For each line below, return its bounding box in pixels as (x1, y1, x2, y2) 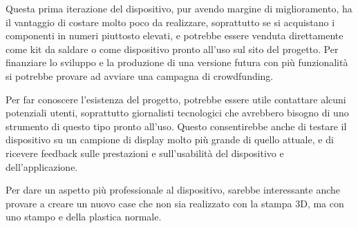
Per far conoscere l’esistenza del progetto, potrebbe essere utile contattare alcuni (6, 92, 346, 106)
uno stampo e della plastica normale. (6, 209, 162, 224)
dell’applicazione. (6, 159, 78, 174)
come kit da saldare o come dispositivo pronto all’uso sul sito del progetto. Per (6, 41, 339, 56)
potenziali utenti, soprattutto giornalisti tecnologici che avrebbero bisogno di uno (6, 105, 349, 120)
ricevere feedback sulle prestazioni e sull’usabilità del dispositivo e (6, 145, 284, 160)
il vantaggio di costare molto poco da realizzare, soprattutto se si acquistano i (6, 14, 335, 29)
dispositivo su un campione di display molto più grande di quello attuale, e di (6, 132, 334, 147)
